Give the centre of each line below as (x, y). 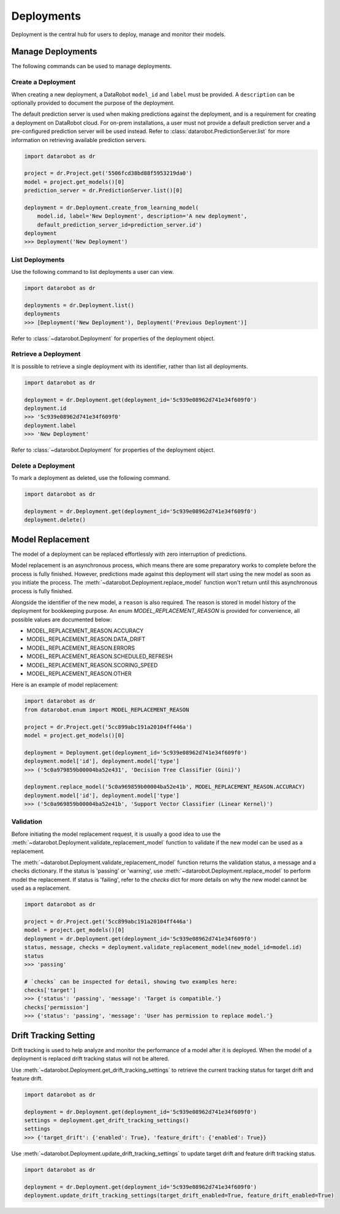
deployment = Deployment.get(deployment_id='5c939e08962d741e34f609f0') (136, 753)
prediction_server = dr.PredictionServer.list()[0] (104, 191)
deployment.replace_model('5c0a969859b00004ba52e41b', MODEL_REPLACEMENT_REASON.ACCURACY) (165, 787)
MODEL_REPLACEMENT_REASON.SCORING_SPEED (92, 665)
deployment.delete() (55, 520)
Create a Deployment (43, 82)
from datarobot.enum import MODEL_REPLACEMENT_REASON (107, 710)
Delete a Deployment (43, 466)
